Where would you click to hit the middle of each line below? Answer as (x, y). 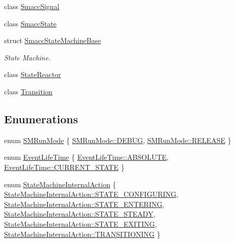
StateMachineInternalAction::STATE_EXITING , (81, 223)
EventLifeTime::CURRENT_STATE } (64, 167)
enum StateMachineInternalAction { (60, 184)
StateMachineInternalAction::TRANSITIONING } (82, 234)
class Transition (28, 91)
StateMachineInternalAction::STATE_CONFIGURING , (91, 194)
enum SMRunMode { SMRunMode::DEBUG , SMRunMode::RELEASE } (118, 140)
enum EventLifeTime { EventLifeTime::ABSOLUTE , (86, 157)
